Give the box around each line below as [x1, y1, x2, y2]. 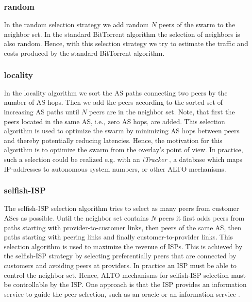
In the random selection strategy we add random [4, 19, 149, 30]
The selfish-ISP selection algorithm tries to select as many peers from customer [4, 203, 239, 213]
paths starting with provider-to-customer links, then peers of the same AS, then [4, 222, 242, 232]
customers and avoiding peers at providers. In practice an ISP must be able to [4, 260, 237, 270]
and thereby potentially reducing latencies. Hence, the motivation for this [4, 135, 222, 145]
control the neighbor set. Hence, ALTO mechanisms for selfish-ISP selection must [4, 270, 246, 280]
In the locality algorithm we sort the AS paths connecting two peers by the [4, 87, 228, 97]
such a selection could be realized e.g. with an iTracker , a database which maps [4, 154, 242, 164]
